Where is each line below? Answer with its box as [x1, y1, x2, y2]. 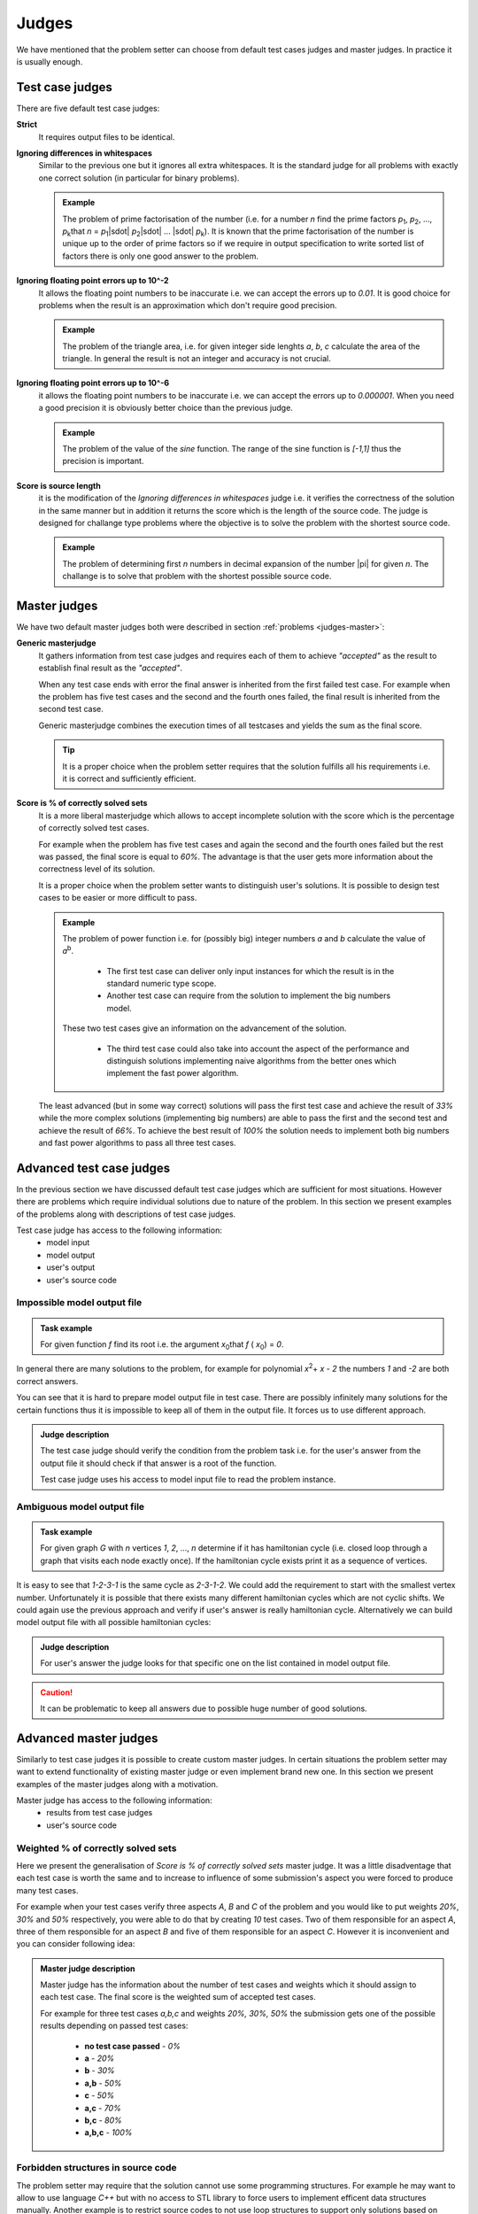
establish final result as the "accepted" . [38, 662, 183, 673]
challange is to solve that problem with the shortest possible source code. [62, 571, 332, 582]
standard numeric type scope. [106, 979, 217, 989]
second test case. [38, 704, 104, 715]
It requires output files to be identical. [38, 131, 175, 142]
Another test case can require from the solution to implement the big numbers [106, 990, 391, 1001]
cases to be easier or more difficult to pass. [38, 893, 197, 903]
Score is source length [16, 480, 101, 491]
